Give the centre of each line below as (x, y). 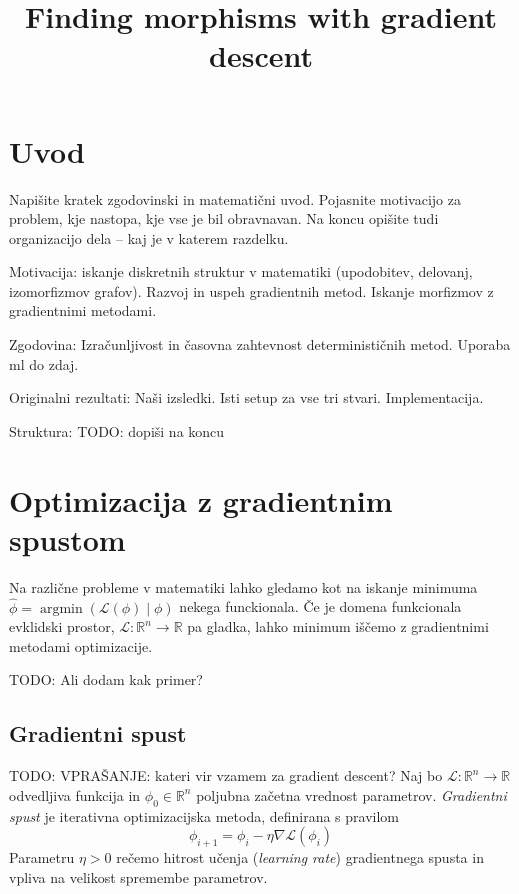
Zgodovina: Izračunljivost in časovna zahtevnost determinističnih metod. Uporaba (260, 344)
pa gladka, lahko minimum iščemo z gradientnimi (338, 626)
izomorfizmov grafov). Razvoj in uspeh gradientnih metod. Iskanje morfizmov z (251, 290)
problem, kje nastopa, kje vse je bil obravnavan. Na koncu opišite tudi (224, 218)
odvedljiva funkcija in (75, 794)
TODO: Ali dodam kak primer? (106, 679)
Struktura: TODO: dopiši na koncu (117, 430)
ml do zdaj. (44, 363)
